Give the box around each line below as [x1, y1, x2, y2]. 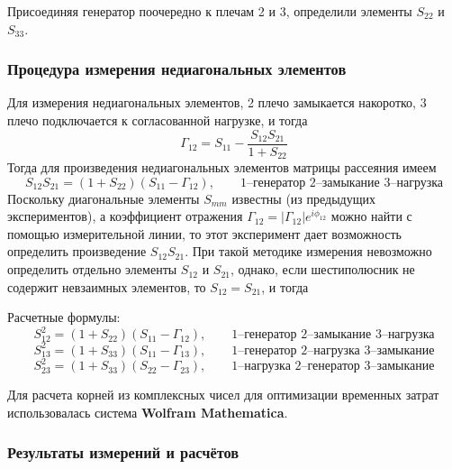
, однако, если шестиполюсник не [231, 260, 415, 279]
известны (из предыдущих [231, 189, 375, 207]
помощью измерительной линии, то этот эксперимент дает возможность [7, 224, 402, 243]
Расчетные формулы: [7, 308, 121, 326]
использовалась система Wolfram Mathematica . [7, 402, 288, 421]
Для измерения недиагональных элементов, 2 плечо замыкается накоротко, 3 [7, 93, 427, 112]
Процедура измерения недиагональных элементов [7, 58, 347, 80]
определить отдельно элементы [7, 260, 177, 279]
